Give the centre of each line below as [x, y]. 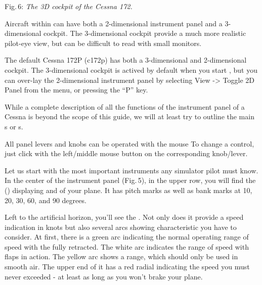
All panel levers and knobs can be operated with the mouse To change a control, [129, 143]
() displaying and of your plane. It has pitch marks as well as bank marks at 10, [128, 190]
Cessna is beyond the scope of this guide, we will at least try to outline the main [129, 116]
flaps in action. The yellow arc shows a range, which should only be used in [121, 256]
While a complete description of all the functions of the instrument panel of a [125, 106]
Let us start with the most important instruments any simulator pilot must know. [132, 170]
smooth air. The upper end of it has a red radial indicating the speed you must [127, 267]
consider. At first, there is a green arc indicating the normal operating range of [127, 237]
